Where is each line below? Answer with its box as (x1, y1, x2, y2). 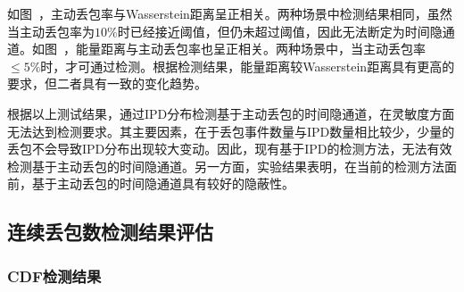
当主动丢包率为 (7, 21, 95, 40)
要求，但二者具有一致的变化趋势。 (7, 74, 207, 93)
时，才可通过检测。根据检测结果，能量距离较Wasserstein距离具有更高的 (40, 56, 455, 75)
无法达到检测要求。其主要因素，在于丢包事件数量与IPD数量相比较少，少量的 (7, 121, 455, 140)
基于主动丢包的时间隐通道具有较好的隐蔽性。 (31, 174, 294, 193)
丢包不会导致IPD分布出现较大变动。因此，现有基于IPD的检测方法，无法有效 (7, 139, 452, 158)
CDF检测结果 (7, 264, 102, 287)
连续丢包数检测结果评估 (7, 218, 213, 246)
